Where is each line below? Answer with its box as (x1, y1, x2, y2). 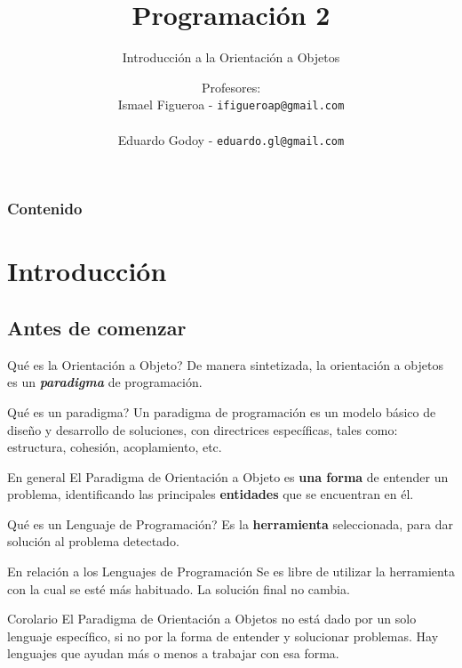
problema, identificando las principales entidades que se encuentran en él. (7, 485, 414, 503)
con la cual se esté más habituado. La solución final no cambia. (7, 579, 350, 598)
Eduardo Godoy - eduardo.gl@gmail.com (117, 130, 345, 149)
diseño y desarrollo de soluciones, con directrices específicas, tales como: (7, 420, 398, 439)
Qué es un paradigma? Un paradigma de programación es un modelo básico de (7, 402, 436, 421)
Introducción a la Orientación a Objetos (122, 48, 340, 67)
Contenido (7, 197, 83, 220)
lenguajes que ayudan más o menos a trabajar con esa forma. (7, 644, 339, 663)
